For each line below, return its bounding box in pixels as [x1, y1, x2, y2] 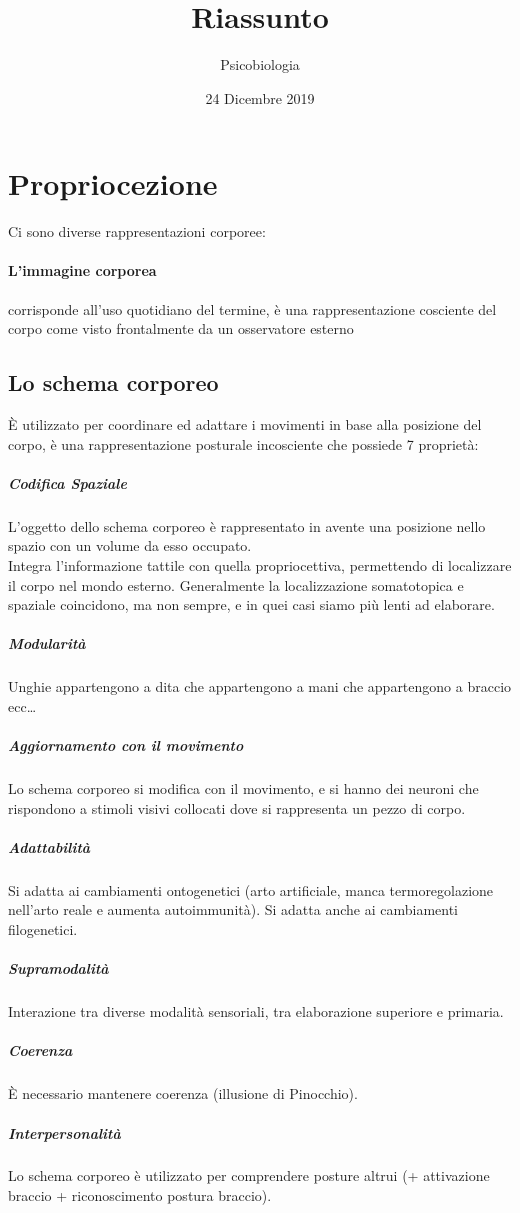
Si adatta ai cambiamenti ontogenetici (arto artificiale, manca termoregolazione [8, 879, 494, 900]
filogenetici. [8, 919, 78, 939]
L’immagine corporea [8, 260, 157, 281]
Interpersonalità [8, 1122, 121, 1143]
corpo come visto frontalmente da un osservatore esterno [8, 318, 354, 339]
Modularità [8, 633, 86, 654]
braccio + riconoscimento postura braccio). [8, 1185, 272, 1206]
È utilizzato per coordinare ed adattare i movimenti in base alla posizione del [8, 414, 482, 435]
